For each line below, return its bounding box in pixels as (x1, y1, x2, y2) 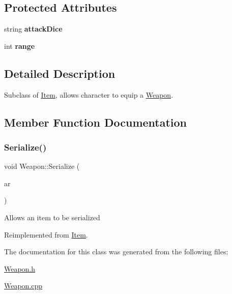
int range (4, 40, 35, 51)
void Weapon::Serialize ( (4, 161, 80, 171)
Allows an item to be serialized (4, 212, 100, 222)
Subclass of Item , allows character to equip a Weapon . (4, 89, 173, 100)
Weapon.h (4, 263, 36, 274)
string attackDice (4, 23, 63, 34)
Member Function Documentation (4, 114, 187, 130)
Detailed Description (4, 65, 115, 81)
